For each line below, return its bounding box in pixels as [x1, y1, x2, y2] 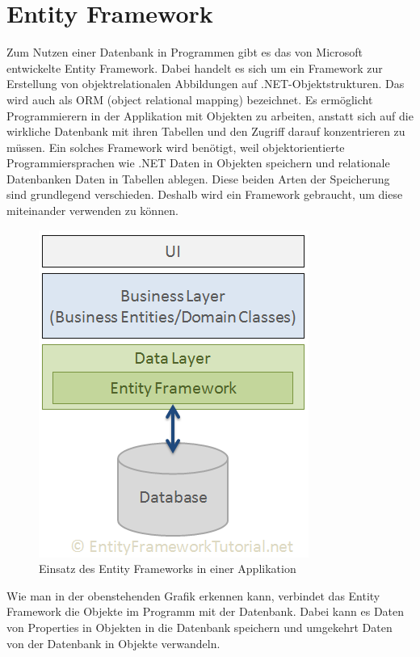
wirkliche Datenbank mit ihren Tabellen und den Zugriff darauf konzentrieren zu [6, 123, 405, 140]
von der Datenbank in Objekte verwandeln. [6, 634, 220, 651]
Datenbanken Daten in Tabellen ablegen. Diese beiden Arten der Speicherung [6, 170, 390, 187]
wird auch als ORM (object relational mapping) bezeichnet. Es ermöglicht [6, 91, 373, 107]
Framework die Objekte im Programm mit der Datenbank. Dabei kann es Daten [6, 603, 405, 620]
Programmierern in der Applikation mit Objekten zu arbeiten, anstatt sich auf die [6, 107, 414, 124]
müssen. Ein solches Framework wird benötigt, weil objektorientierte [6, 138, 345, 155]
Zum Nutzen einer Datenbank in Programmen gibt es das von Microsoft [6, 44, 363, 61]
